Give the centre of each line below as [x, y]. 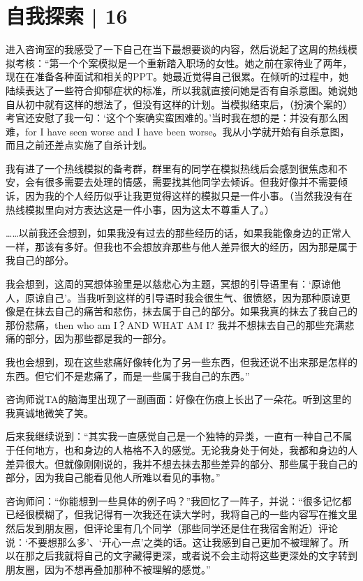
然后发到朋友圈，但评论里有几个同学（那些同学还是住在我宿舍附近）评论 [172, 528]
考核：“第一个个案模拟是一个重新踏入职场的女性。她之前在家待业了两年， [184, 62]
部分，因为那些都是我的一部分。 [98, 338]
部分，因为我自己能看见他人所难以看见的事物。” [113, 477]
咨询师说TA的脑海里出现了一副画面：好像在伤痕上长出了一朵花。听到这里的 [179, 399]
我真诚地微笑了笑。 [50, 412]
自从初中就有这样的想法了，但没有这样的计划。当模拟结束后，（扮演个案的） [179, 104]
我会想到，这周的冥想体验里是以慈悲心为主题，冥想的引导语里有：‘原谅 [168, 284]
